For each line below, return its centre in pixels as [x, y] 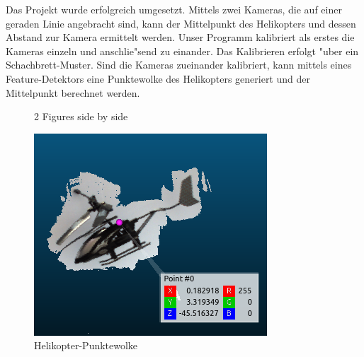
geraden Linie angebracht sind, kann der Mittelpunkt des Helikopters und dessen [181, 23]
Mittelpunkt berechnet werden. [73, 92]
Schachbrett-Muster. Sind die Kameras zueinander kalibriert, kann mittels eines [179, 65]
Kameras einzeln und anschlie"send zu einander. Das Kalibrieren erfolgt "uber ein [182, 51]
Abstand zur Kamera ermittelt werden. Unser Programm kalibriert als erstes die [180, 37]
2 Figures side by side [81, 116]
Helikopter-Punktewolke [86, 345]
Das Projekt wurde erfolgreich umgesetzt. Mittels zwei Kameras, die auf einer [174, 9]
